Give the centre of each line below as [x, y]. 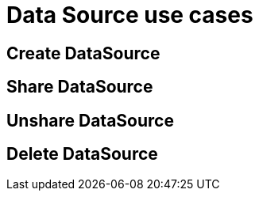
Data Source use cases [130, 15]
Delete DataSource [82, 154]
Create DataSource [83, 53]
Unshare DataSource [90, 120]
